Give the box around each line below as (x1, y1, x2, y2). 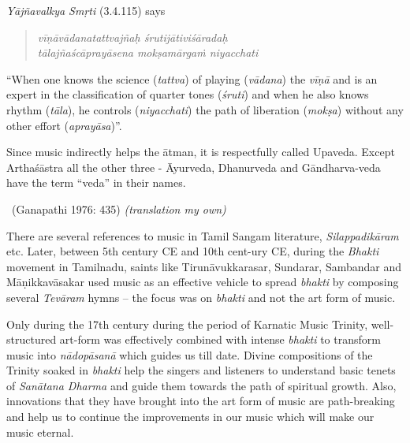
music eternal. (6, 423, 74, 440)
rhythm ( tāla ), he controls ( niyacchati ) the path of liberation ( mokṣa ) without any (6, 101, 404, 117)
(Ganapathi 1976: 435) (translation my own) (11, 200, 226, 217)
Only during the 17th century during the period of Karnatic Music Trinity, (6, 315, 368, 332)
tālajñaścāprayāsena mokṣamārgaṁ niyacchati (37, 44, 259, 61)
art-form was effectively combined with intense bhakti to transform (59, 331, 381, 348)
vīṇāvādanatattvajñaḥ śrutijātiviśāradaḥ (37, 28, 228, 45)
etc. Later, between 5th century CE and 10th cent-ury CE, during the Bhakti (6, 243, 379, 259)
